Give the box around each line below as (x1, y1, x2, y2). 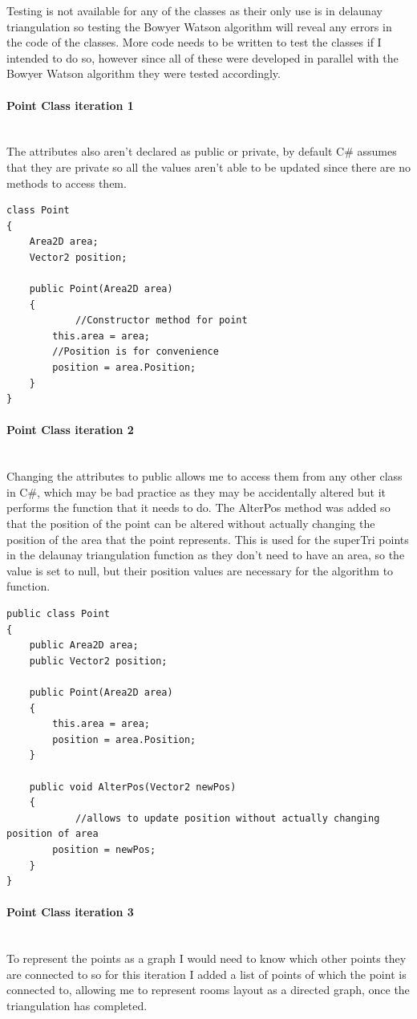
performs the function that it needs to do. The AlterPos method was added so (6, 499, 391, 516)
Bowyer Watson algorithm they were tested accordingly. (6, 65, 281, 82)
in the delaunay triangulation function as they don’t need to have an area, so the (6, 546, 405, 563)
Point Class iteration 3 (6, 903, 134, 920)
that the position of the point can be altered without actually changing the (6, 515, 375, 532)
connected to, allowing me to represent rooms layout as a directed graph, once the (6, 981, 410, 998)
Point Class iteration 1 (6, 96, 134, 113)
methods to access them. (6, 174, 127, 191)
